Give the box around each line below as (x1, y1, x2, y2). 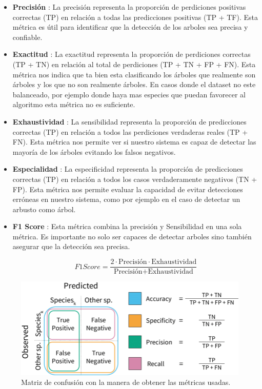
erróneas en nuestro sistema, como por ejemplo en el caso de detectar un (12, 194, 240, 204)
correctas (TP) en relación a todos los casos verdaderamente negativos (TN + (12, 173, 257, 184)
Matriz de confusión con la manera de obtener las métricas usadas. (21, 377, 231, 387)
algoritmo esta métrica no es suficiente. (12, 99, 135, 110)
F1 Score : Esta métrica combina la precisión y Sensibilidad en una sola (12, 221, 242, 232)
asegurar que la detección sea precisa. (12, 241, 130, 252)
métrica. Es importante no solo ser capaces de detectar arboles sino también (12, 231, 252, 241)
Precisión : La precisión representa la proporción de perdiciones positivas (12, 2, 246, 12)
